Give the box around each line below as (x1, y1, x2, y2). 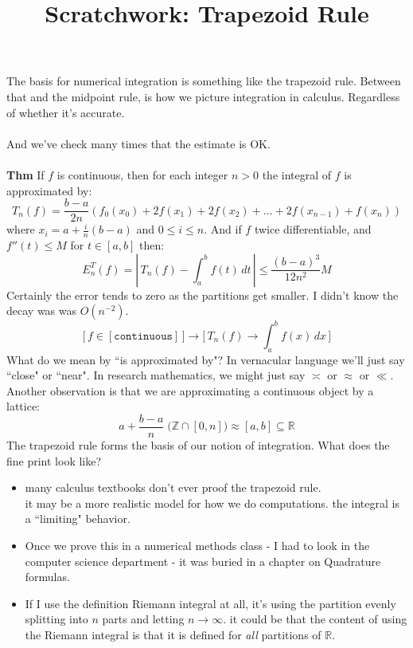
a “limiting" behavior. (25, 510, 131, 527)
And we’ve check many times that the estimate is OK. (6, 135, 271, 151)
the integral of (262, 166, 332, 183)
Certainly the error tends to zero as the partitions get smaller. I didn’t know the (6, 286, 399, 303)
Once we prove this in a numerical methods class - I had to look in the (25, 536, 370, 553)
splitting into (25, 611, 88, 627)
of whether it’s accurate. (6, 104, 125, 120)
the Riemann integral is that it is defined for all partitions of (25, 626, 321, 642)
